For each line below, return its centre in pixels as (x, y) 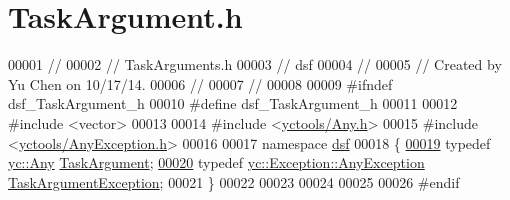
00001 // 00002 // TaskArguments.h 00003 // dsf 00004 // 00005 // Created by (255, 64)
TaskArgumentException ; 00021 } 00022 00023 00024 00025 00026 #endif (234, 181)
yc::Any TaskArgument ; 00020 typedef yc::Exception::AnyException (216, 162)
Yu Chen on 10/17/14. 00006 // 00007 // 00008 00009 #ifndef (200, 83)
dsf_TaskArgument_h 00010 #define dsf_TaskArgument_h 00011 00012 (233, 103)
